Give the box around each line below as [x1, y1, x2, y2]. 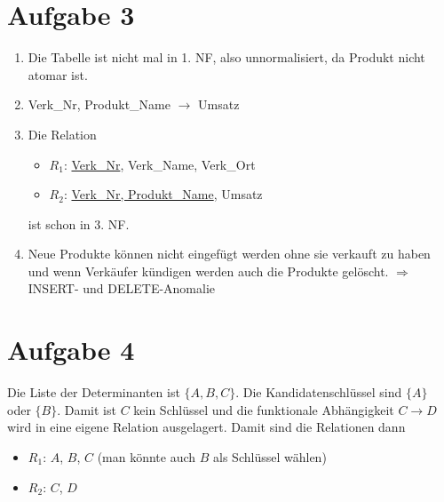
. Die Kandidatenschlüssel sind [235, 383, 402, 402]
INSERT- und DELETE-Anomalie [28, 279, 216, 298]
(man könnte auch [97, 447, 196, 466]
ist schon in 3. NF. [28, 214, 130, 233]
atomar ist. [28, 65, 88, 84]
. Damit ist [57, 400, 116, 418]
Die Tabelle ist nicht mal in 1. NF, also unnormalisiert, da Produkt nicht [28, 48, 425, 67]
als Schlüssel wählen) [213, 447, 327, 466]
